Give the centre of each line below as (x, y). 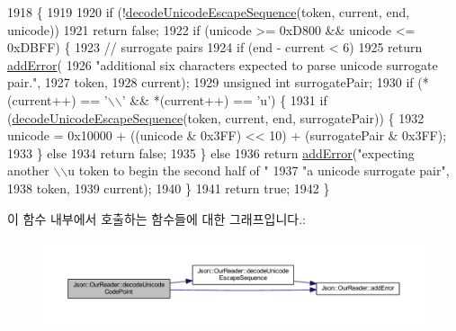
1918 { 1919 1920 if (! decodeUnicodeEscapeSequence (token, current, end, (209, 12)
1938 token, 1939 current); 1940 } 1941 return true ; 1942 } (169, 188)
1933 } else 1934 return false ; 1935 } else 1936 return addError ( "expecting (211, 152)
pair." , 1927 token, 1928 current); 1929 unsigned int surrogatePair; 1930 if (210, 82)
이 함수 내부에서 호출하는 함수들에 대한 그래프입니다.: (156, 218)
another (28, 170)
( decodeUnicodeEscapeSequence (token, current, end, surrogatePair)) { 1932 (216, 117)
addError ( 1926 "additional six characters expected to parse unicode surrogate (223, 64)
